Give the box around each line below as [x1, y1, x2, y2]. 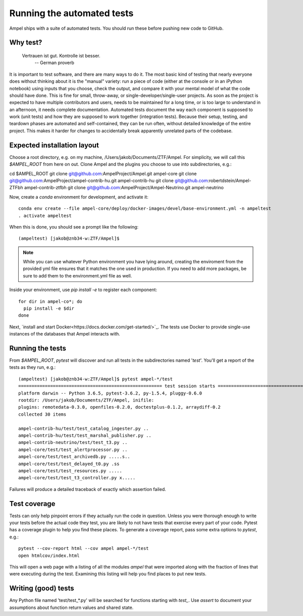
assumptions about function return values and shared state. [9, 604, 134, 610]
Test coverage [9, 499, 56, 508]
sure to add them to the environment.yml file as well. [23, 272, 132, 278]
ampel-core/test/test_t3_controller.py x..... [18, 475, 136, 481]
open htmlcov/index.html [18, 552, 80, 558]
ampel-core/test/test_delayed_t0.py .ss [18, 461, 120, 467]
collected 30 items [18, 411, 67, 417]
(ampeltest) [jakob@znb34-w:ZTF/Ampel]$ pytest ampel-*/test [18, 376, 173, 382]
